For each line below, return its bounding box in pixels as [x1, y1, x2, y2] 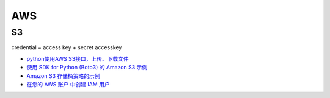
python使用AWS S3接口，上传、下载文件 [26, 55, 130, 62]
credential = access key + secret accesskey [11, 44, 122, 51]
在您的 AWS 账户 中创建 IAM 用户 [26, 80, 110, 88]
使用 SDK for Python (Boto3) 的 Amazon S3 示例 [26, 64, 148, 71]
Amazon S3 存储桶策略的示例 [26, 72, 100, 79]
